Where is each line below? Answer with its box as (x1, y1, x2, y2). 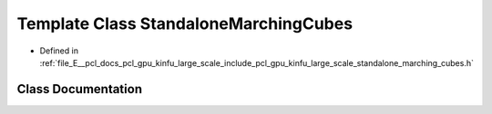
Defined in (39, 45, 79, 56)
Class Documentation (16, 81, 143, 97)
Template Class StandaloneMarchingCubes (16, 14, 354, 33)
